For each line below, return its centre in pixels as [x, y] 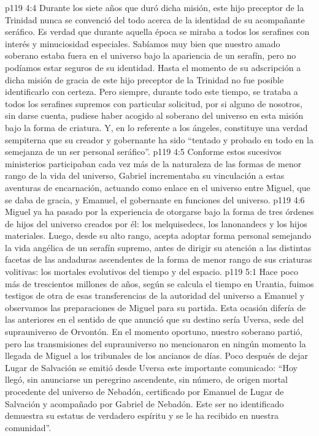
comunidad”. [28, 427]
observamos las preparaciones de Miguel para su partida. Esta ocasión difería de [156, 307]
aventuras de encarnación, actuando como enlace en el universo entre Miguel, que [158, 187]
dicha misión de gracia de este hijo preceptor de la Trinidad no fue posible [144, 79]
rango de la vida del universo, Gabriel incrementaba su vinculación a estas [145, 175]
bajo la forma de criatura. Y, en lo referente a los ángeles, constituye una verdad [156, 127]
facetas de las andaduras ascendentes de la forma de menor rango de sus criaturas [159, 259]
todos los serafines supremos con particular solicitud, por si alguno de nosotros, [154, 103]
